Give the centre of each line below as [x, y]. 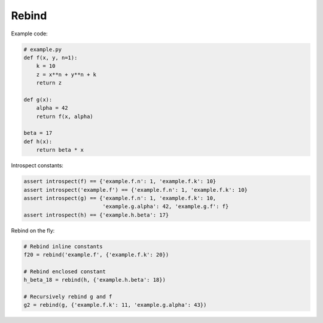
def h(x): [38, 141]
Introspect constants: [37, 165]
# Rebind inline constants [63, 246]
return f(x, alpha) [65, 116]
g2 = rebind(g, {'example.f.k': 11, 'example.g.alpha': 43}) [115, 305]
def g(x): [38, 99]
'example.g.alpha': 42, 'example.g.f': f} [166, 206]
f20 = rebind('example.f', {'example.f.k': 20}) [96, 255]
